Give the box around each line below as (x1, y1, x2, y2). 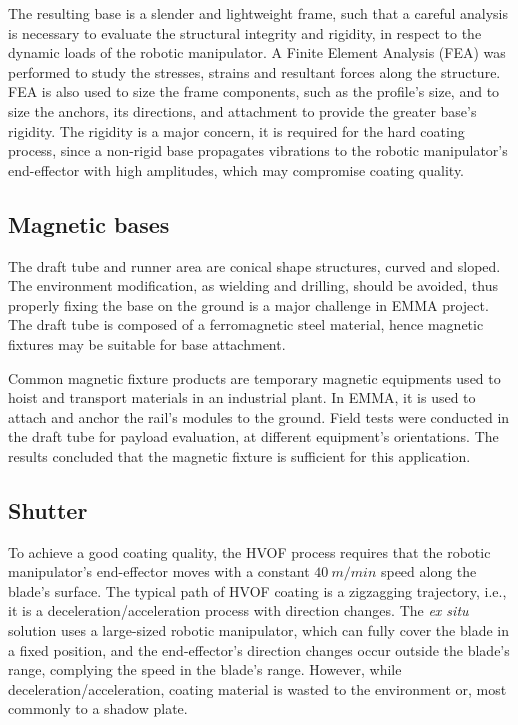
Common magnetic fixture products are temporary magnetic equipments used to (8, 367, 501, 388)
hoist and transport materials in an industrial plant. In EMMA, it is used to (8, 387, 476, 408)
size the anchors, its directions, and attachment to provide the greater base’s (8, 100, 477, 121)
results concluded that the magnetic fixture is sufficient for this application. (8, 445, 471, 466)
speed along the (380, 561, 477, 582)
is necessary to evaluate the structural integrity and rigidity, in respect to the (8, 22, 482, 43)
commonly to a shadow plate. (8, 698, 188, 719)
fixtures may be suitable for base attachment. (8, 333, 286, 354)
